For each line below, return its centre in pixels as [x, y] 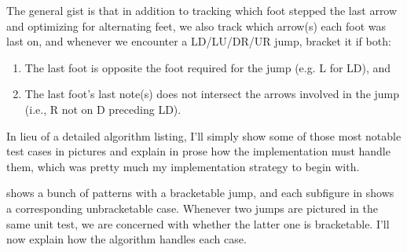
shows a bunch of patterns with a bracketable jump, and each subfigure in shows [200, 193]
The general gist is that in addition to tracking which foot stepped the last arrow [202, 10]
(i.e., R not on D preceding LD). [103, 109]
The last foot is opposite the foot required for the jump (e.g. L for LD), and [208, 67]
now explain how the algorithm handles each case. [126, 239]
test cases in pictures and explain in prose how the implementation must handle [198, 151]
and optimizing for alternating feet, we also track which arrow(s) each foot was [196, 26]
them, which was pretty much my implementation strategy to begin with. [183, 166]
